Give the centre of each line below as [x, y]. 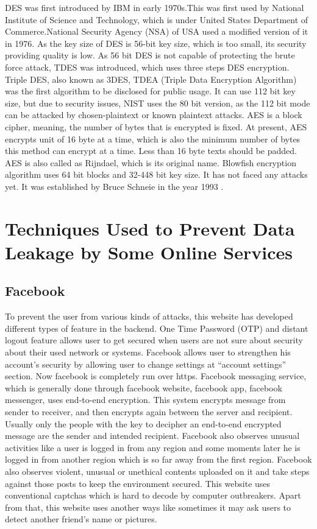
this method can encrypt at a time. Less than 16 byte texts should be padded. [151, 151]
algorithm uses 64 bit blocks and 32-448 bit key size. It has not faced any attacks [156, 174]
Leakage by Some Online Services [149, 252]
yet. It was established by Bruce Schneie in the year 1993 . [114, 186]
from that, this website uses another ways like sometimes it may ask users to [148, 507]
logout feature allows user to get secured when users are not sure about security [154, 340]
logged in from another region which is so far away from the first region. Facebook [158, 459]
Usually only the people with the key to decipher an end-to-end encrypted [143, 423]
